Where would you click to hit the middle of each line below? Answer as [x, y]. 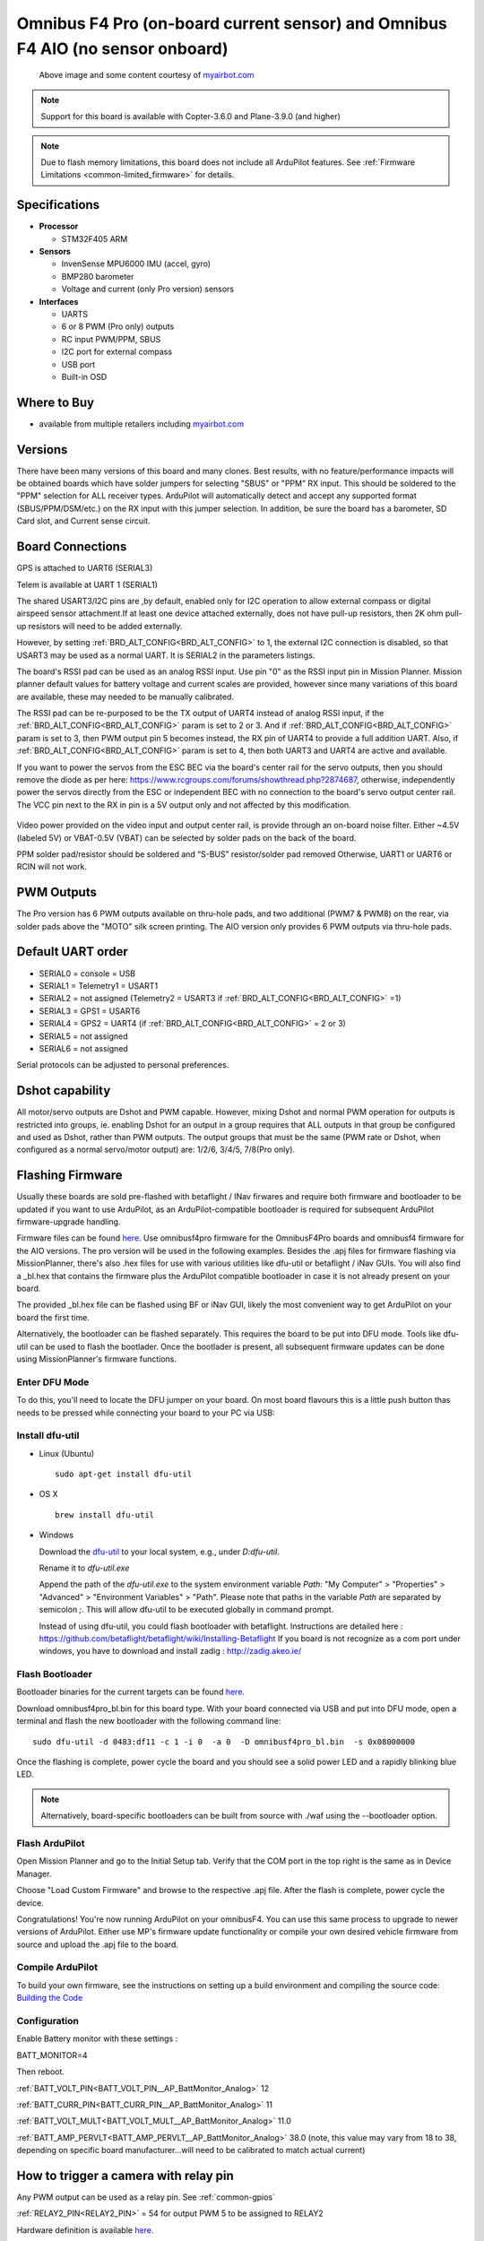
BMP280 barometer [98, 276]
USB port [78, 364]
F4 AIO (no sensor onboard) [122, 48]
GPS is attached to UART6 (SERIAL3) [85, 568]
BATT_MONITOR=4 [52, 2055]
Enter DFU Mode [53, 1382]
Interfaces [59, 301]
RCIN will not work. [52, 867]
